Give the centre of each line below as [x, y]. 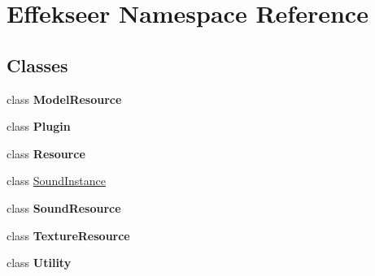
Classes [37, 65]
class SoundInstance [56, 181]
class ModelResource [64, 99]
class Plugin [39, 126]
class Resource [46, 153]
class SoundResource [64, 207]
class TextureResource [68, 235]
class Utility [39, 263]
